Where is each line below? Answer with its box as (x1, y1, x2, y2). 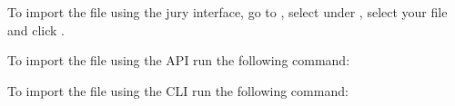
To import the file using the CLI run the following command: (7, 81, 349, 100)
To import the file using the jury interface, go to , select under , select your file (7, 3, 448, 21)
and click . (7, 20, 65, 39)
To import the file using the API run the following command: (7, 51, 350, 70)
